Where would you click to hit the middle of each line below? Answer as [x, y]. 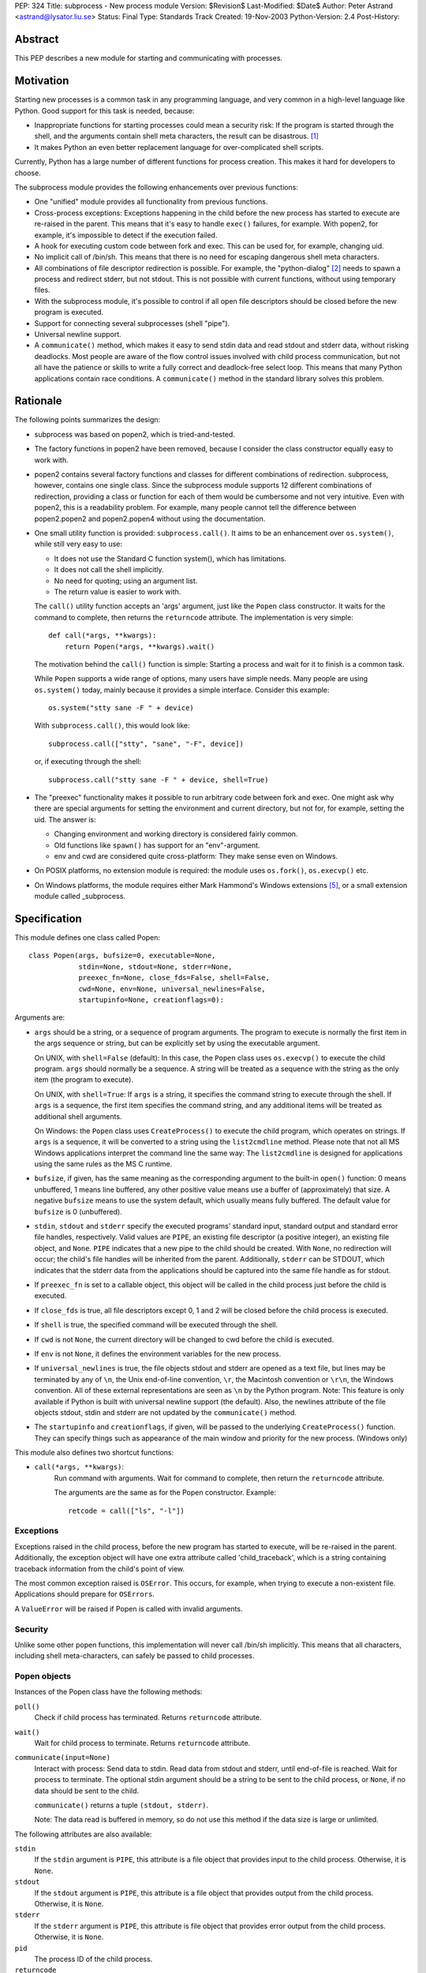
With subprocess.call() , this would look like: [112, 725]
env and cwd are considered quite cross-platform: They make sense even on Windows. [196, 855]
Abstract [37, 39]
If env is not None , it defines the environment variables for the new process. [158, 1353]
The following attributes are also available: [83, 1834]
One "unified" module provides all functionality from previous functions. [151, 202]
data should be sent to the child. [87, 1791]
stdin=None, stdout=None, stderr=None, [155, 966]
